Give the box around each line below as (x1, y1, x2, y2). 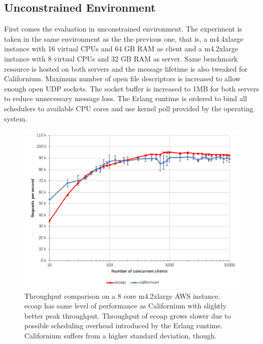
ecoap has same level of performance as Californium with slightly (24, 300, 226, 311)
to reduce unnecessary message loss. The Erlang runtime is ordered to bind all (4, 93, 247, 104)
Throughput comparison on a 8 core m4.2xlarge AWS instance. (24, 290, 220, 301)
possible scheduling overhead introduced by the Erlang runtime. (24, 320, 223, 331)
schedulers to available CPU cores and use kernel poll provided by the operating (4, 103, 253, 113)
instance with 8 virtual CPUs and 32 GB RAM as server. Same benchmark (4, 53, 238, 64)
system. (4, 113, 27, 123)
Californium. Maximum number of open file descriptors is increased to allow (4, 73, 241, 84)
